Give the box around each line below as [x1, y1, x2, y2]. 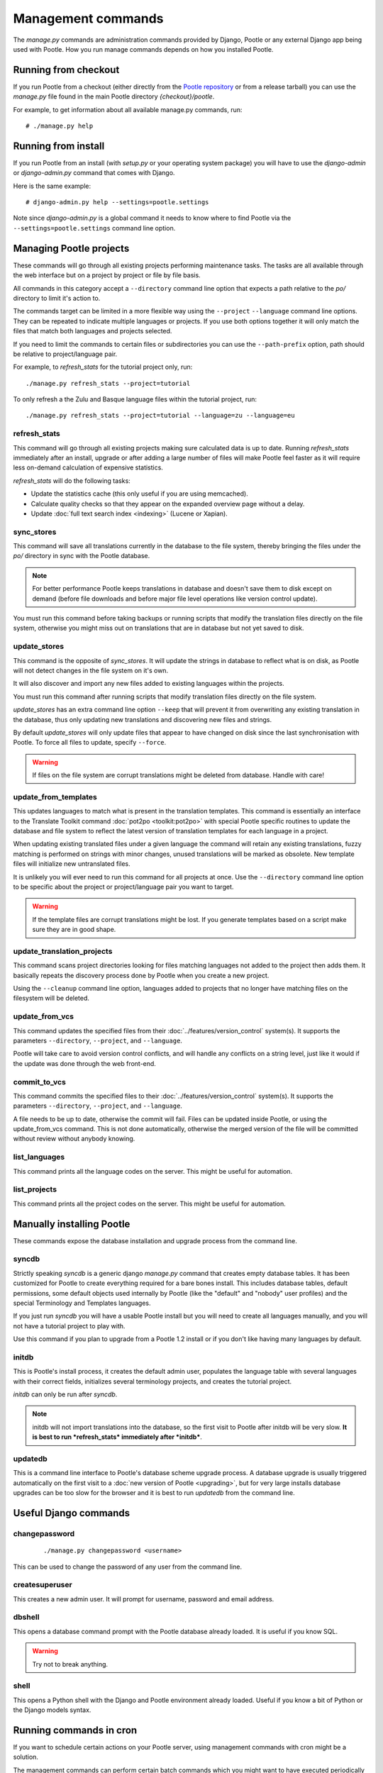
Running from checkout [13, 64, 120, 76]
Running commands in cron [13, 1724, 138, 1736]
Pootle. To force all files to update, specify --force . [13, 738, 167, 747]
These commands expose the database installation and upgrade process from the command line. [13, 1236, 297, 1245]
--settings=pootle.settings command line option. [13, 223, 176, 232]
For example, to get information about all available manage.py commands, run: [13, 105, 243, 113]
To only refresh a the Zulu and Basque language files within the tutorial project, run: [13, 395, 257, 404]
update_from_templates [13, 791, 97, 801]
